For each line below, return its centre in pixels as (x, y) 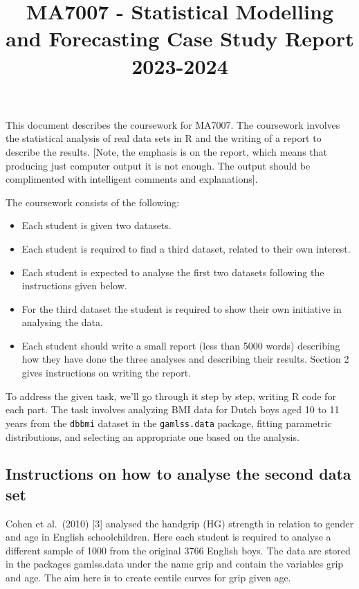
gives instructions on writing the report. (107, 373)
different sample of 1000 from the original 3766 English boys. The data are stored (178, 550)
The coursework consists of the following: (93, 202)
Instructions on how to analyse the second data (178, 474)
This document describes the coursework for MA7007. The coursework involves (173, 124)
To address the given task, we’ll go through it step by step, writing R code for (171, 396)
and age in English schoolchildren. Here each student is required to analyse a (168, 537)
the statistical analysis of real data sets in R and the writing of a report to (164, 138)
